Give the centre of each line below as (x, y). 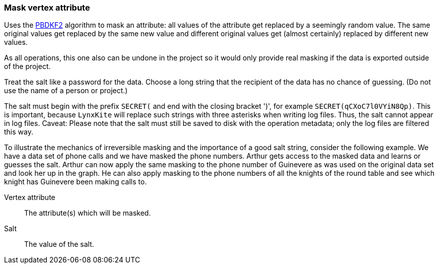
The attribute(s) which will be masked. (88, 213)
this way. (19, 132)
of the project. (27, 66)
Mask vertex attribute (47, 8)
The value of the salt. (59, 244)
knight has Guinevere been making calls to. (76, 182)
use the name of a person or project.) (66, 91)
